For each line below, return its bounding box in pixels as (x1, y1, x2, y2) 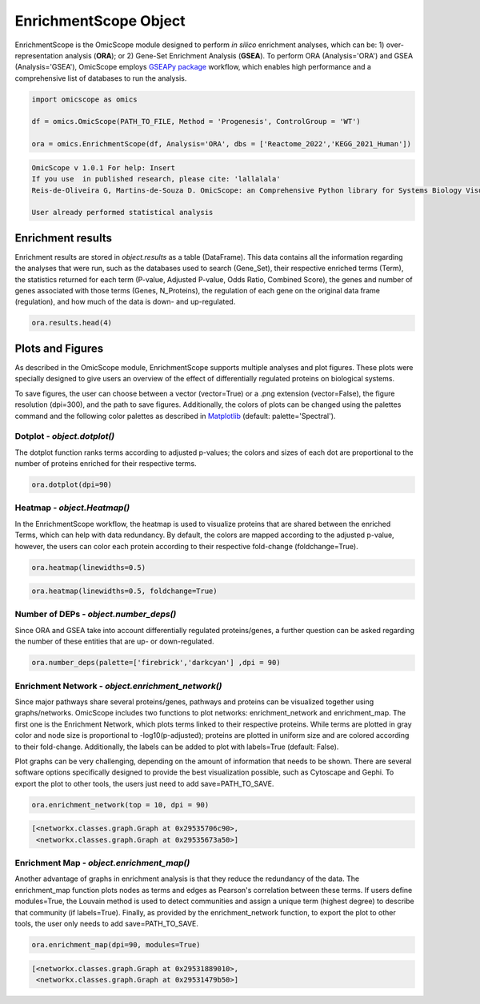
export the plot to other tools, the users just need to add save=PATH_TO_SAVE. (14, 779, 274, 788)
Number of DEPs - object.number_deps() (14, 608, 177, 620)
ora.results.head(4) (31, 318, 112, 328)
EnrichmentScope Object (14, 12, 186, 30)
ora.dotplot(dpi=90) (31, 480, 112, 489)
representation (14, 50, 63, 60)
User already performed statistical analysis (31, 208, 214, 217)
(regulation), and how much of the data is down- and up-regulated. (14, 297, 236, 307)
